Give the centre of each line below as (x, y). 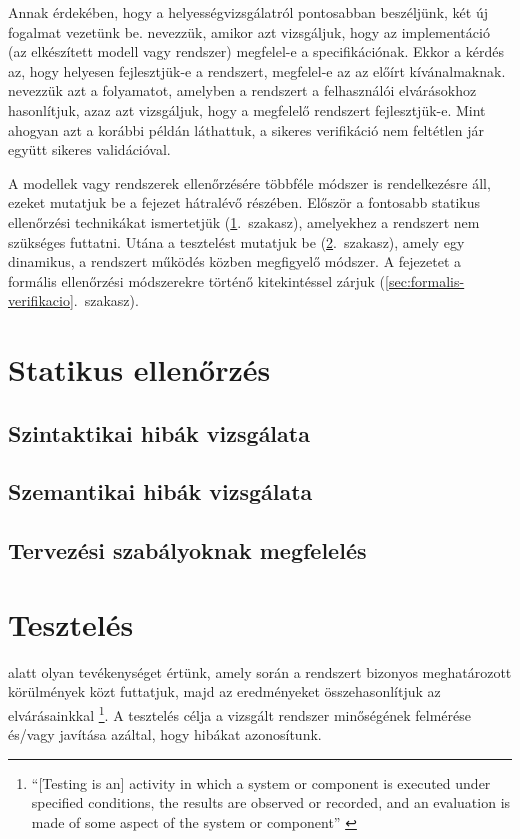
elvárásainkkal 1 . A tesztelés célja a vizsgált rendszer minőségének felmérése (239, 713)
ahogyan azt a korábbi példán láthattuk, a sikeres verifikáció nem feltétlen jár (246, 129)
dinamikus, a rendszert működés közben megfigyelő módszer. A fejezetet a (235, 261)
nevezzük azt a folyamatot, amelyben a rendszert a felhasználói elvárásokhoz (242, 90)
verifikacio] (41, 300)
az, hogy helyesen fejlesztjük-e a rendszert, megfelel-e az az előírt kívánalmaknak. (257, 70)
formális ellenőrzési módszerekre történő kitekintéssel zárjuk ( (197, 280)
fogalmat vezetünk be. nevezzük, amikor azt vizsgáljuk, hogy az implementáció (249, 31)
